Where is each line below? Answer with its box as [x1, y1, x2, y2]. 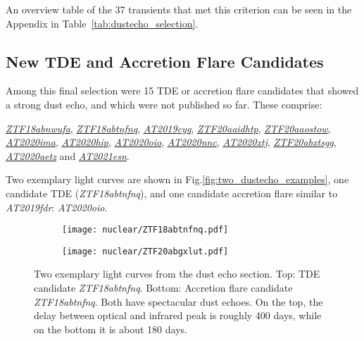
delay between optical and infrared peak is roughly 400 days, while [34, 308, 322, 323]
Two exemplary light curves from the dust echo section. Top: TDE [34, 266, 320, 281]
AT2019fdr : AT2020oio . [6, 199, 108, 214]
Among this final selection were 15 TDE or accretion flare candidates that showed [6, 83, 359, 98]
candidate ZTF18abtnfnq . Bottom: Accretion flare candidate [34, 280, 293, 295]
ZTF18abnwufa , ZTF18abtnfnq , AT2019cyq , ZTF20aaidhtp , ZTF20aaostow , [6, 120, 331, 135]
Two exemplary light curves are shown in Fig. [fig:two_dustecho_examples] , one [6, 172, 349, 187]
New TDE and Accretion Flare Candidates [6, 50, 324, 72]
